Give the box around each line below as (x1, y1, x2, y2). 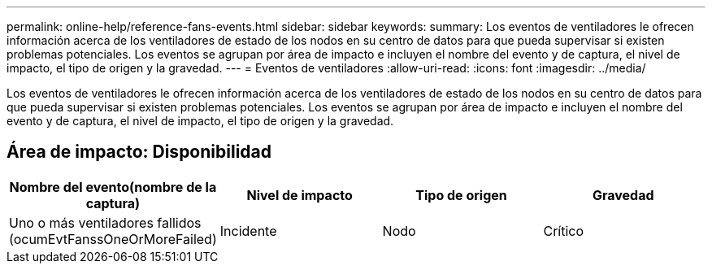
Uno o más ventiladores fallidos (9, 214, 202, 231)
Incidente (219, 222, 277, 239)
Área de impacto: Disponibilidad (7, 142, 271, 163)
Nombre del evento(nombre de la (9, 178, 217, 195)
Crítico (543, 222, 584, 239)
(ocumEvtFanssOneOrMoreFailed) (9, 230, 217, 247)
